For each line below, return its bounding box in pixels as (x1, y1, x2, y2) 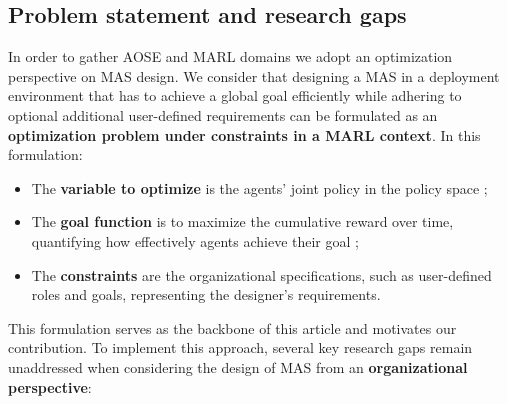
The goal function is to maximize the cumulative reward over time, (31, 211, 454, 232)
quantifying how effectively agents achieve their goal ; (31, 230, 359, 251)
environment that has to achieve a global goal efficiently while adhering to (8, 85, 462, 106)
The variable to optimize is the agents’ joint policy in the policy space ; (31, 177, 488, 198)
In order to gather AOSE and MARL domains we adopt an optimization (8, 46, 453, 67)
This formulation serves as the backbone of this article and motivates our (8, 317, 457, 338)
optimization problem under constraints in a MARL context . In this (8, 124, 481, 145)
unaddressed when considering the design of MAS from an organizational (8, 356, 468, 377)
